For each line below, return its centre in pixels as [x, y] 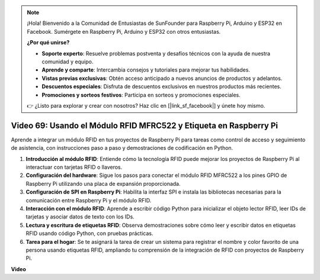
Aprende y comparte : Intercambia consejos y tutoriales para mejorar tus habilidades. [146, 70]
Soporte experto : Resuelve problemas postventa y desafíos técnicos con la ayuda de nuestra [156, 53]
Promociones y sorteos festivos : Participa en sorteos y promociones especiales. [141, 95]
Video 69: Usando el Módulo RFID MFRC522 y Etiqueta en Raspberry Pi [145, 125]
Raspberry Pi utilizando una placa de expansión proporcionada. [103, 184]
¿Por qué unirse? [48, 43]
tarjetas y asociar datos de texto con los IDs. [80, 217]
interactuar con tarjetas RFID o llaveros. [74, 167]
